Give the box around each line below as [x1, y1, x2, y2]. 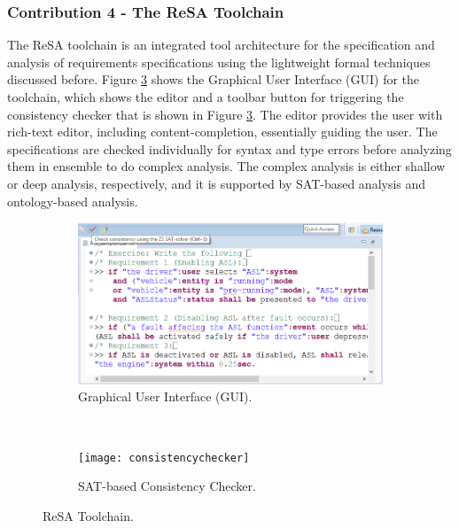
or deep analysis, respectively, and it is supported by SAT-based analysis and [7, 174, 426, 192]
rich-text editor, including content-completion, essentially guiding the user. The [7, 122, 438, 141]
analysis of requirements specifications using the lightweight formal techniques [7, 52, 431, 71]
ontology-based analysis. [7, 191, 138, 210]
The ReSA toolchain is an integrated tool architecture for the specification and [7, 35, 435, 54]
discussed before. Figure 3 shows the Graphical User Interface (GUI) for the [7, 70, 420, 89]
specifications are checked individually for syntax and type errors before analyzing [7, 139, 452, 158]
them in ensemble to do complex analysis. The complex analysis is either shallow [7, 157, 446, 175]
